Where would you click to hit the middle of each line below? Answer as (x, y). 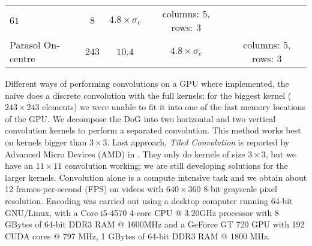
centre (22, 58)
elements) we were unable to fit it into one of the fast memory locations (174, 107)
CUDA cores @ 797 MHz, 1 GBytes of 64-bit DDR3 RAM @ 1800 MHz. (138, 236)
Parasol (25, 45)
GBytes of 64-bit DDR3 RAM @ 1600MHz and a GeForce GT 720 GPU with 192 (155, 224)
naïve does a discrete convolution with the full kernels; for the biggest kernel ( (148, 95)
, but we (280, 154)
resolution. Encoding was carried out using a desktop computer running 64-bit (149, 200)
